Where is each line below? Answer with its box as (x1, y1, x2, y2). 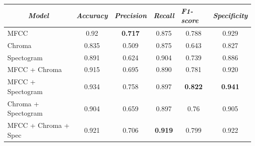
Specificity (213, 10, 248, 21)
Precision (114, 10, 147, 21)
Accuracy (76, 10, 108, 21)
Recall (153, 10, 175, 21)
